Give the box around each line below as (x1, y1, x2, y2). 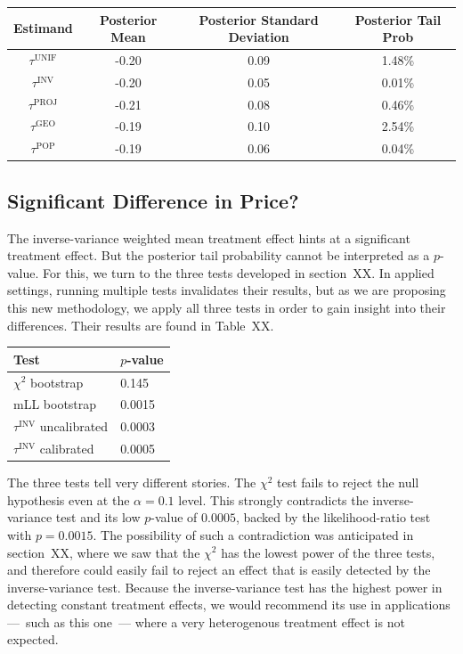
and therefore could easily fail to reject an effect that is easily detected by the (7, 560, 431, 579)
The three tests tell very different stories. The (7, 473, 256, 492)
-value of (150, 508, 198, 527)
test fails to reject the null (277, 473, 419, 492)
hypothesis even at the (7, 490, 130, 509)
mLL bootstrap (13, 395, 97, 413)
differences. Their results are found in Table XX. (7, 315, 274, 334)
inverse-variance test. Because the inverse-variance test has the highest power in (7, 577, 443, 596)
